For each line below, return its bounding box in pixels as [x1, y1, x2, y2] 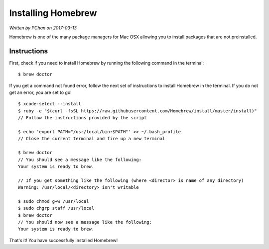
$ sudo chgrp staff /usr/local [18, 205, 95, 211]
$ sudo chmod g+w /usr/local [18, 198, 89, 204]
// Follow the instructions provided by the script [18, 115, 147, 121]
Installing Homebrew [9, 7, 97, 18]
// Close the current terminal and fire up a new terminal [18, 136, 165, 142]
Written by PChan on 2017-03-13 [9, 25, 77, 31]
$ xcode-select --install [18, 101, 82, 107]
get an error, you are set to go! [9, 89, 72, 95]
